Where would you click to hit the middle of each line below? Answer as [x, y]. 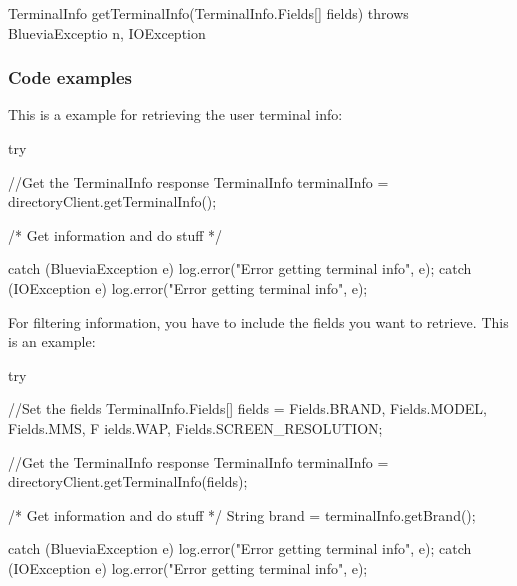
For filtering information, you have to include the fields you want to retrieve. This [258, 321]
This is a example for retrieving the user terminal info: [175, 114]
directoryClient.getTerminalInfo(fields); [128, 481]
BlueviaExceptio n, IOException [107, 32]
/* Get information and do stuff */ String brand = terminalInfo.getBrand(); [242, 514]
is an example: [52, 341]
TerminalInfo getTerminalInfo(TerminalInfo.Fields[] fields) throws [208, 13]
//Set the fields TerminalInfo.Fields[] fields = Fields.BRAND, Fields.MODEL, [248, 408]
